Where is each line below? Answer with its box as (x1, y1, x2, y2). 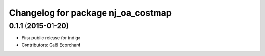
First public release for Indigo (21, 35, 81, 41)
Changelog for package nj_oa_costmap (9, 7, 172, 18)
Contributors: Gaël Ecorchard (21, 42, 80, 48)
